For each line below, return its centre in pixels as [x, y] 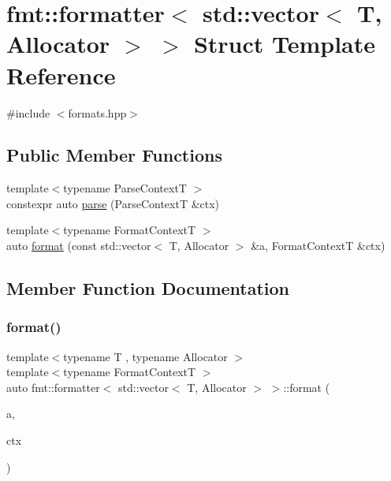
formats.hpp [97, 112]
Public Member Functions [114, 155]
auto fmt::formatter [53, 387]
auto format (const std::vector [79, 246]
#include [28, 112]
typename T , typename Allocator [145, 356]
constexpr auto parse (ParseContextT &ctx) [113, 203]
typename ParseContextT [125, 188]
